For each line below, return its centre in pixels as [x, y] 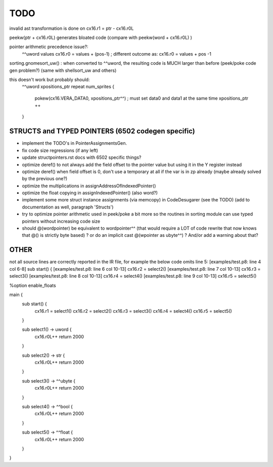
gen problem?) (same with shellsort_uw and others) [63, 70]
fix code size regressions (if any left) [60, 150]
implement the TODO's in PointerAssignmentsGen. [75, 143]
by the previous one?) [45, 179]
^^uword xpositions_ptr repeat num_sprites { [68, 87]
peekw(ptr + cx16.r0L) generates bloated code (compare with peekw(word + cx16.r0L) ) [101, 37]
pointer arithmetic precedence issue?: [49, 47]
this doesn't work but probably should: [50, 79]
